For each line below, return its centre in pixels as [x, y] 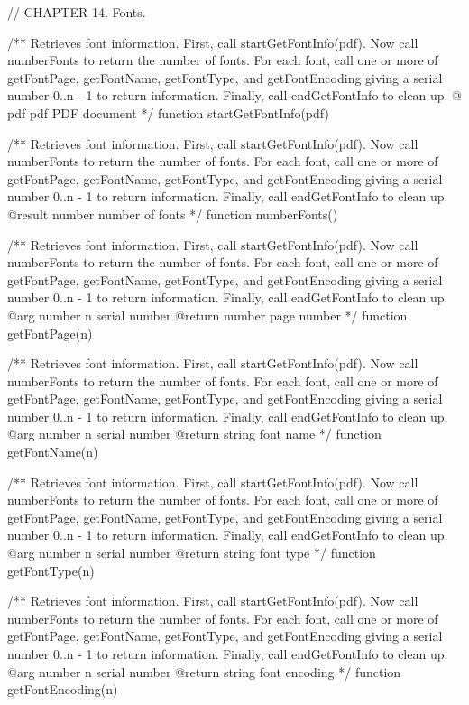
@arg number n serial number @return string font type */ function [192, 553]
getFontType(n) [51, 570]
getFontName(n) [53, 452]
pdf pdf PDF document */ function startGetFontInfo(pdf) [168, 112]
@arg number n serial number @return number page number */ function [207, 315]
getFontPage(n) [50, 333]
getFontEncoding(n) [63, 689]
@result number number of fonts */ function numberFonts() [173, 213]
